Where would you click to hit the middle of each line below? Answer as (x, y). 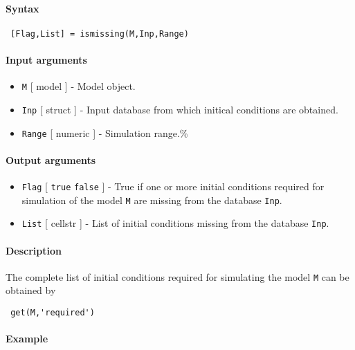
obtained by (31, 290)
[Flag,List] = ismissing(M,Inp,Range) (100, 34)
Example (27, 339)
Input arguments (46, 60)
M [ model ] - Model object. (79, 86)
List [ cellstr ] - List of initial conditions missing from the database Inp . (175, 223)
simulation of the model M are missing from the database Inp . (152, 200)
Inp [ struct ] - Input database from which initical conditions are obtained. (180, 109)
